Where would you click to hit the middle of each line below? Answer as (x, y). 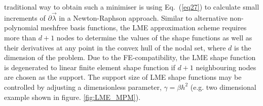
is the (243, 47)
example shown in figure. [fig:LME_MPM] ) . (72, 97)
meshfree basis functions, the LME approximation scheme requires (144, 28)
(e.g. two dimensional (223, 87)
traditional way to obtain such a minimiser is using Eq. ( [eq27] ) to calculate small (132, 7)
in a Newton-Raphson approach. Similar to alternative (143, 17)
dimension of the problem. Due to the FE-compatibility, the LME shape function (130, 57)
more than (20, 37)
